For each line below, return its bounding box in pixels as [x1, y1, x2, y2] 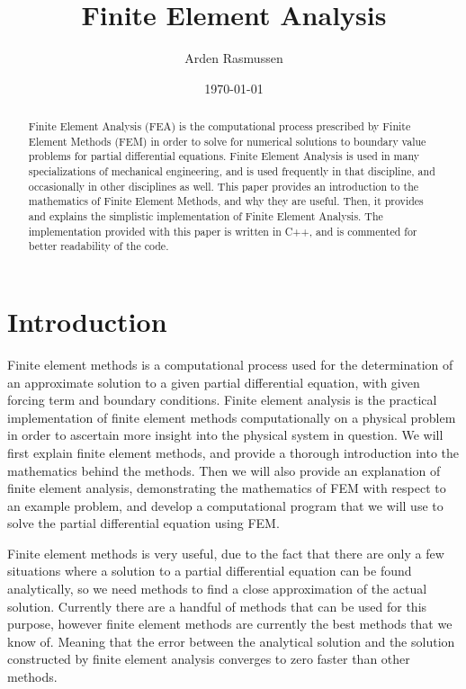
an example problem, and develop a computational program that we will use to [7, 496, 444, 515]
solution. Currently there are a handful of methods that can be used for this [7, 596, 427, 615]
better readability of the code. [28, 238, 169, 254]
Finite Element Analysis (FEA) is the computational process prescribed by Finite [28, 119, 411, 134]
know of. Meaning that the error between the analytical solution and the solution [7, 631, 455, 650]
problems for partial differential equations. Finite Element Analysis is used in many [28, 148, 420, 164]
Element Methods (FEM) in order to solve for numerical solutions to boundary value [28, 133, 426, 148]
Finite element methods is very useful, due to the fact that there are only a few [7, 543, 444, 562]
